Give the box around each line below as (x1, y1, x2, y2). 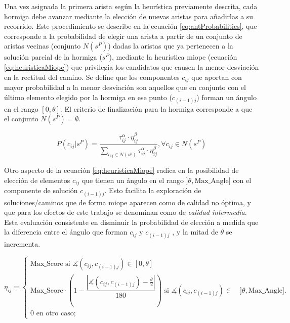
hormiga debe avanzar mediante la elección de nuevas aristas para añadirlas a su (4, 11, 254, 21)
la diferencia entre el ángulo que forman (4, 226, 128, 237)
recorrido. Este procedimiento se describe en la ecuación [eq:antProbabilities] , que (4, 21, 257, 31)
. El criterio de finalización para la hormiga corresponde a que (60, 103, 253, 114)
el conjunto (4, 113, 38, 124)
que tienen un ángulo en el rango (81, 174, 184, 185)
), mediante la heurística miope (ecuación (109, 52, 237, 62)
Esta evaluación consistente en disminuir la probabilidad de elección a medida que (4, 216, 259, 227)
